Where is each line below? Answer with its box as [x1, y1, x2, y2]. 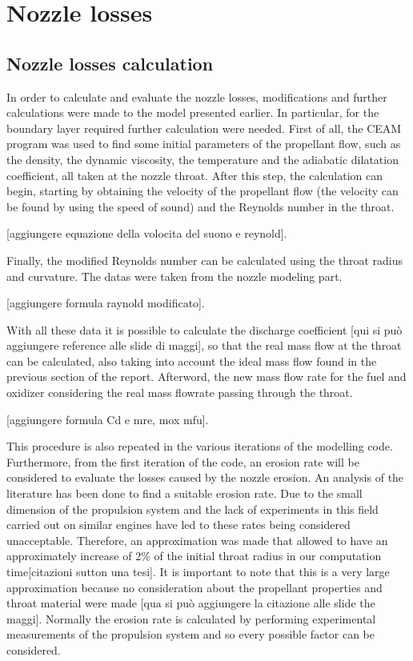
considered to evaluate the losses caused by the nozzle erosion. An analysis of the [6, 469, 404, 486]
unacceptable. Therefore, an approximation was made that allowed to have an [6, 531, 388, 548]
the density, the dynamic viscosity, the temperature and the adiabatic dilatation [6, 150, 399, 167]
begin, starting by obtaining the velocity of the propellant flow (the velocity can [6, 182, 399, 199]
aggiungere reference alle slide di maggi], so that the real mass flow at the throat [6, 337, 402, 354]
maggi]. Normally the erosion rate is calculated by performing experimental [6, 610, 376, 627]
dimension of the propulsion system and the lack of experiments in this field [6, 500, 379, 517]
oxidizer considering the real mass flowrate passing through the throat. [6, 384, 353, 401]
